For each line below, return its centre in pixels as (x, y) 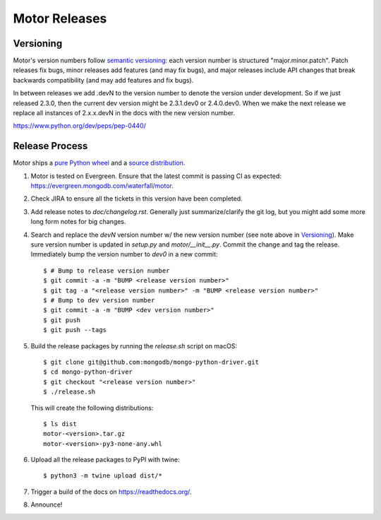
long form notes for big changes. (78, 222)
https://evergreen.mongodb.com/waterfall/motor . (102, 186)
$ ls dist (60, 424)
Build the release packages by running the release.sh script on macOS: (134, 345)
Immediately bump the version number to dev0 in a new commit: (124, 254)
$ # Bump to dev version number (99, 300)
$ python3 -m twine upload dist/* (103, 476)
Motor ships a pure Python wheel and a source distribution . (99, 163)
